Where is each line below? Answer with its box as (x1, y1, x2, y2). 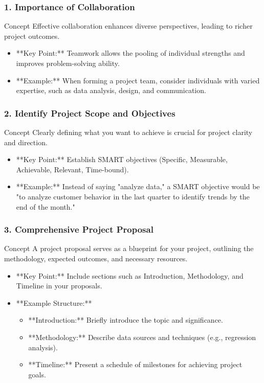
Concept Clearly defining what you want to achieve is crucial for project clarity (4, 127, 253, 137)
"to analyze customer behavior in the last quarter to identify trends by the (16, 191, 250, 201)
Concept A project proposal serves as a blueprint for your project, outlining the (4, 243, 254, 254)
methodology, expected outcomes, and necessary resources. (4, 253, 188, 263)
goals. (28, 369, 46, 379)
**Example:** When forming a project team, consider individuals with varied (16, 75, 260, 85)
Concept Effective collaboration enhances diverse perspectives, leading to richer (4, 20, 253, 31)
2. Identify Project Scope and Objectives (4, 106, 175, 119)
